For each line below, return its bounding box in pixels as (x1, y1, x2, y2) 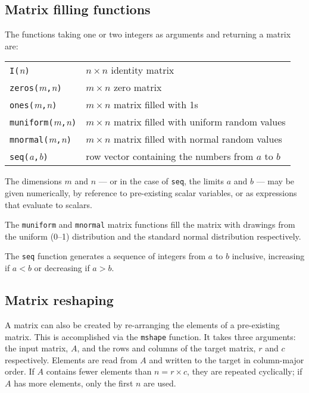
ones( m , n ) (10, 98, 57, 112)
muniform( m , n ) (10, 115, 77, 129)
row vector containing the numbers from (86, 149, 254, 164)
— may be (256, 175, 295, 187)
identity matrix (111, 63, 174, 77)
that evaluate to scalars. (5, 198, 92, 210)
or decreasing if (34, 262, 90, 274)
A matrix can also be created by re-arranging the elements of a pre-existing (5, 318, 280, 331)
